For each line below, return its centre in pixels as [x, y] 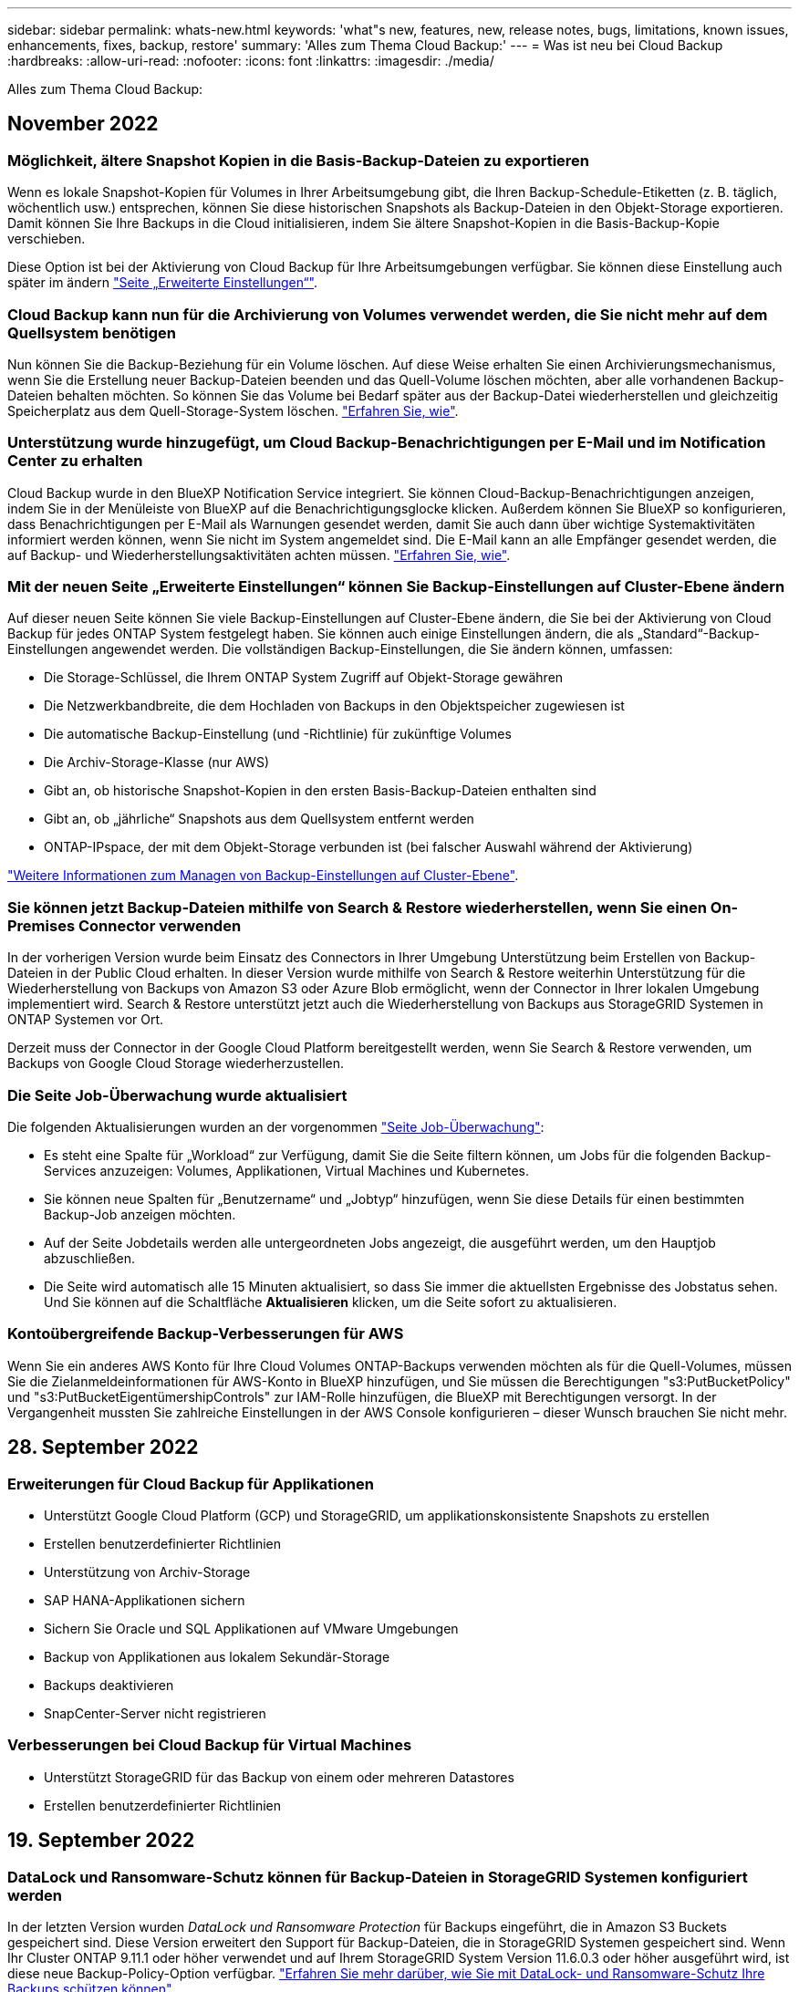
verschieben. [47, 239]
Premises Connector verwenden [125, 925]
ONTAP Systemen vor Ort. [86, 1020]
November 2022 [83, 124]
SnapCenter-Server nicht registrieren [155, 1713]
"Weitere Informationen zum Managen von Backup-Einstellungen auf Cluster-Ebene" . [263, 876]
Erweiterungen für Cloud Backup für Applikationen [191, 1484]
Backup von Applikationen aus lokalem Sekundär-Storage [217, 1656]
